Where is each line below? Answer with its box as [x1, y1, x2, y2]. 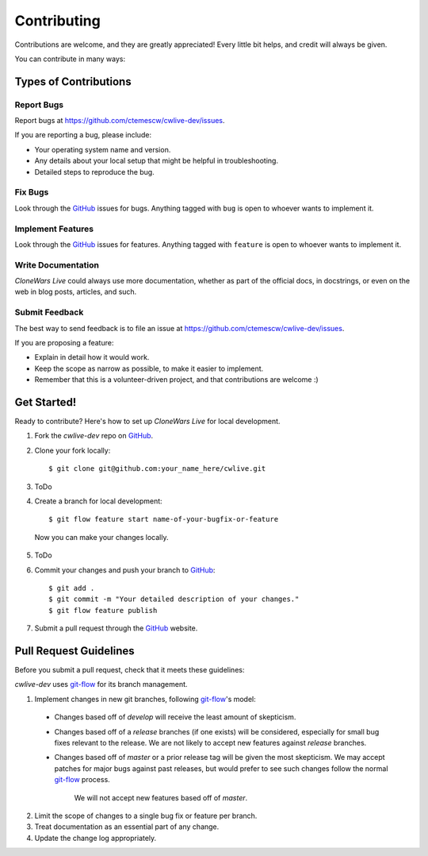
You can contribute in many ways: [14, 54, 126, 64]
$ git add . [48, 584, 95, 592]
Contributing [14, 12, 101, 29]
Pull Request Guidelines [14, 644, 135, 657]
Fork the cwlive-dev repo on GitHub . [34, 431, 154, 441]
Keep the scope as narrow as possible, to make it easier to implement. [34, 364, 264, 373]
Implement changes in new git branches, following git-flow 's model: [34, 694, 257, 704]
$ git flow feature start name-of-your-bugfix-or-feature [48, 515, 279, 524]
